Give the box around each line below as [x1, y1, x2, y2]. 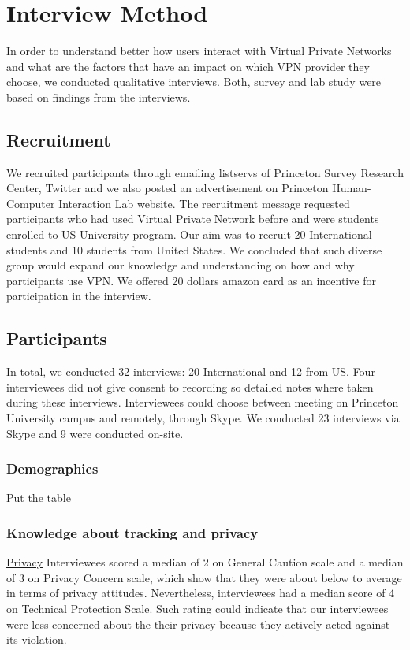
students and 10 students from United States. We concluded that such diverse [6, 241, 382, 258]
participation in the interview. [6, 288, 151, 304]
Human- [332, 180, 371, 196]
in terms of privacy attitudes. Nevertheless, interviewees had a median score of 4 [6, 585, 395, 601]
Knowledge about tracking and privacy [6, 522, 259, 542]
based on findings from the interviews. [6, 88, 191, 105]
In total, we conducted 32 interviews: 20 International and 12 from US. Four [6, 363, 375, 380]
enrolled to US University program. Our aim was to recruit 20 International [6, 226, 372, 243]
